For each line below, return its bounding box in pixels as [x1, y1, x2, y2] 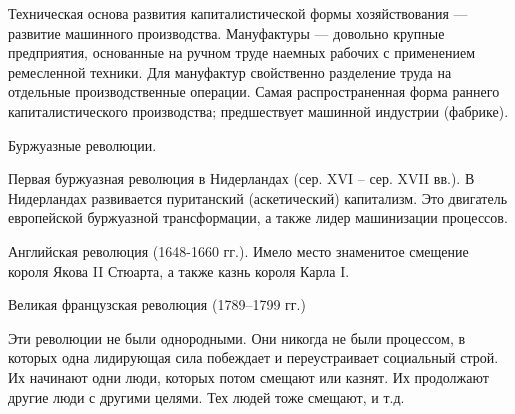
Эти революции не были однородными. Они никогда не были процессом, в [8, 327, 466, 348]
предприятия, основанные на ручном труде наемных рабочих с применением [8, 42, 476, 63]
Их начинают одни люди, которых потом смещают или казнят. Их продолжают [8, 366, 489, 387]
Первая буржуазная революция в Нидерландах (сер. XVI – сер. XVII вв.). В [8, 168, 475, 189]
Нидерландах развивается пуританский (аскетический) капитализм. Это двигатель [8, 187, 508, 208]
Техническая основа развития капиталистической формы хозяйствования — [8, 3, 468, 23]
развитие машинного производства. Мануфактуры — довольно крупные [8, 22, 445, 43]
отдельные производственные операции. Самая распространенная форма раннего [8, 81, 500, 102]
